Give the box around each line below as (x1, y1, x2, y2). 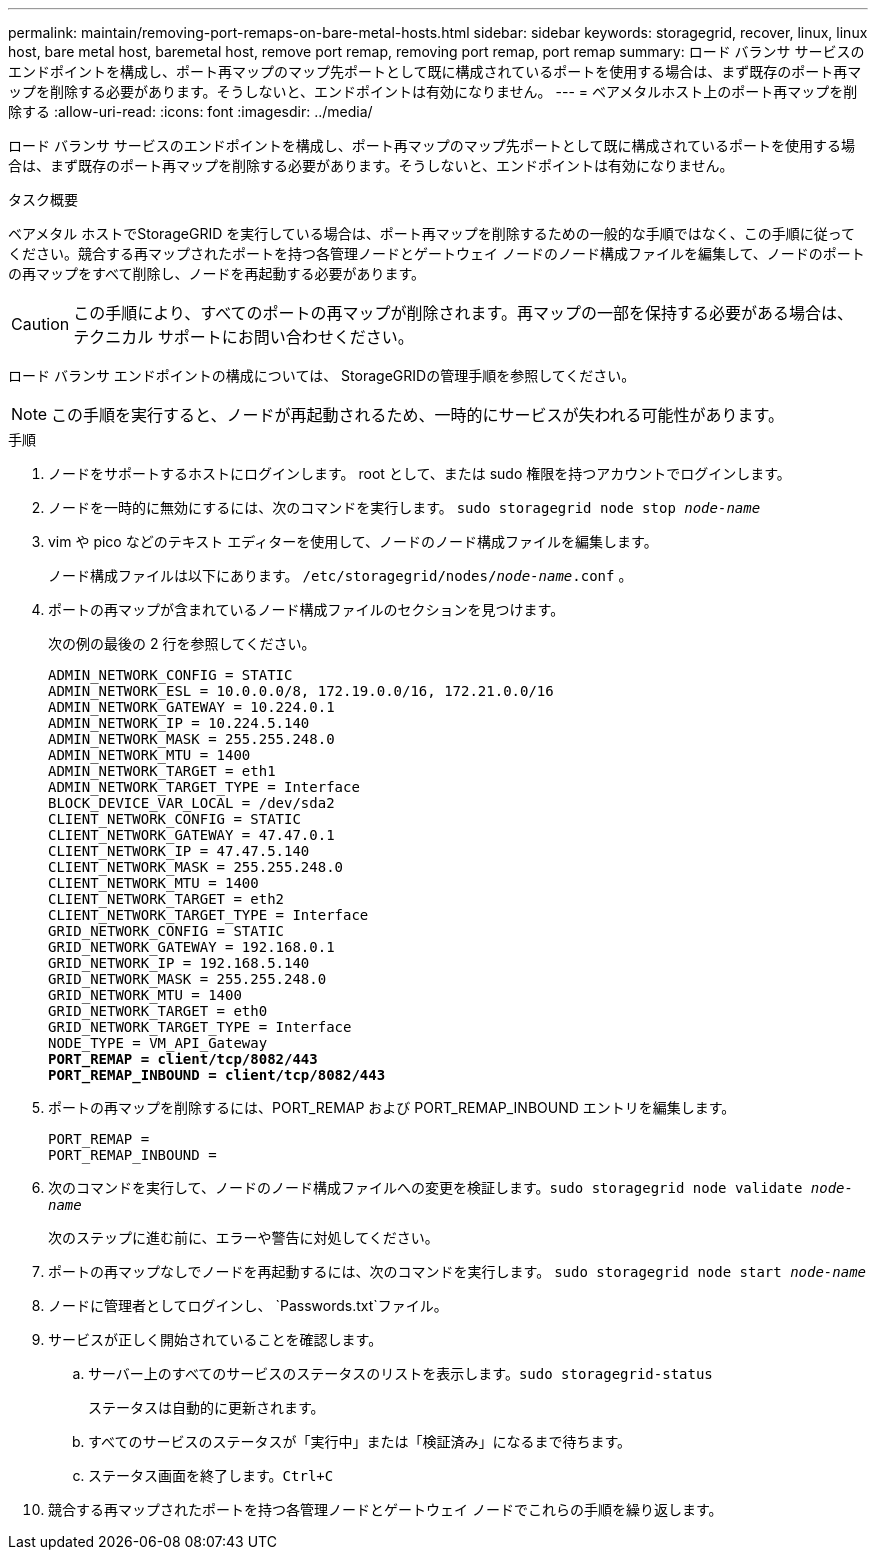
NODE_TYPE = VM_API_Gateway (48, 1035, 268, 1051)
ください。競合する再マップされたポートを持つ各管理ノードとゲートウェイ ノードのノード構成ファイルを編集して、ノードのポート (8, 245, 865, 262)
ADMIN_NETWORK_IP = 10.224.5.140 (48, 715, 310, 731)
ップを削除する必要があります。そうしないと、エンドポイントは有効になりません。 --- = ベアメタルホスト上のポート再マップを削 (8, 83, 858, 100)
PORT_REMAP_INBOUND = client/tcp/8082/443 (48, 1067, 386, 1083)
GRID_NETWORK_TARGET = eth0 (48, 1003, 268, 1019)
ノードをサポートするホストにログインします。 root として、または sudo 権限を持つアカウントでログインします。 (48, 465, 791, 482)
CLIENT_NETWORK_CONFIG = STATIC (48, 811, 301, 827)
